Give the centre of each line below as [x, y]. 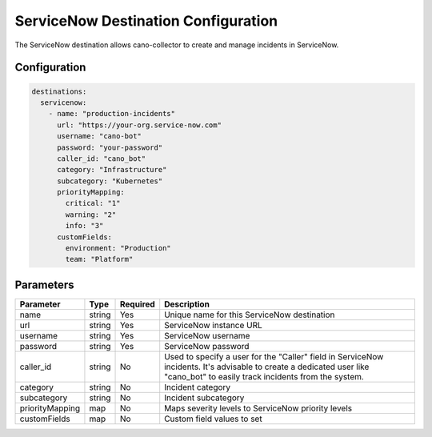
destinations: [59, 91]
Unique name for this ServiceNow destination [250, 315]
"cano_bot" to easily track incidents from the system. [264, 376]
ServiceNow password [207, 346]
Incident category [198, 387]
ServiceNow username [207, 335]
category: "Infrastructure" [112, 170]
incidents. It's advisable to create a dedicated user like [267, 367]
